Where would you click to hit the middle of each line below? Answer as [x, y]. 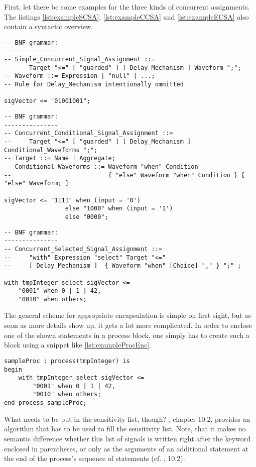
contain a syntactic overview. [49, 26]
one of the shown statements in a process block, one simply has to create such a [127, 335]
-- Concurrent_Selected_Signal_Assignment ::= [83, 249]
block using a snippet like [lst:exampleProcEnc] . [78, 345]
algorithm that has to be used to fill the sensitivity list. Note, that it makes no [125, 429]
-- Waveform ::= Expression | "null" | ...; [80, 76]
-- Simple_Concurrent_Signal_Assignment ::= [80, 60]
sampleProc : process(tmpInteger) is [67, 361]
